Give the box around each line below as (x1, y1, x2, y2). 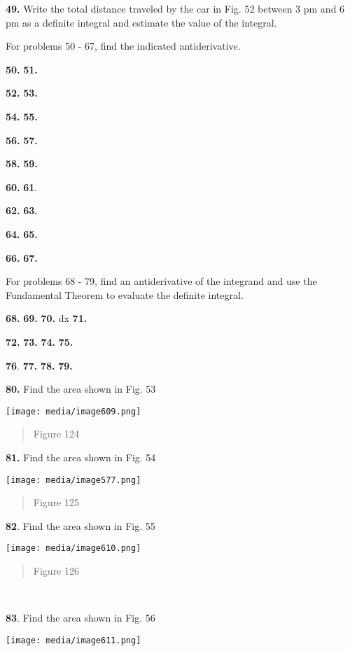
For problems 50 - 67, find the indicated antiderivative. (6, 38, 241, 53)
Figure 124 (33, 426, 79, 441)
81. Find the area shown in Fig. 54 (6, 449, 156, 464)
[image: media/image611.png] (6, 635, 141, 645)
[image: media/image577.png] (6, 475, 141, 485)
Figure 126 (33, 563, 79, 578)
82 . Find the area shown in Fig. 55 (6, 518, 155, 533)
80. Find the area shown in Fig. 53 (6, 381, 156, 396)
